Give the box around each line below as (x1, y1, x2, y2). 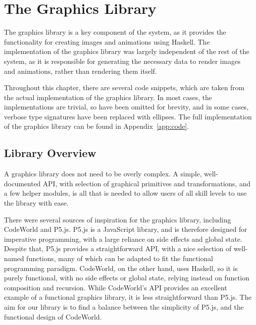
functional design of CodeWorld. (4, 311, 102, 322)
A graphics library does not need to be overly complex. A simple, (4, 168, 202, 179)
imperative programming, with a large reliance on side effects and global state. (4, 233, 243, 244)
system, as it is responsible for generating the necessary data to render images (4, 55, 241, 66)
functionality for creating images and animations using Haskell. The (4, 36, 210, 47)
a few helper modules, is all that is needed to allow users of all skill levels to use (4, 188, 247, 198)
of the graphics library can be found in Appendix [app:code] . (4, 121, 189, 131)
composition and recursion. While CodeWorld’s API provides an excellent (4, 282, 227, 292)
